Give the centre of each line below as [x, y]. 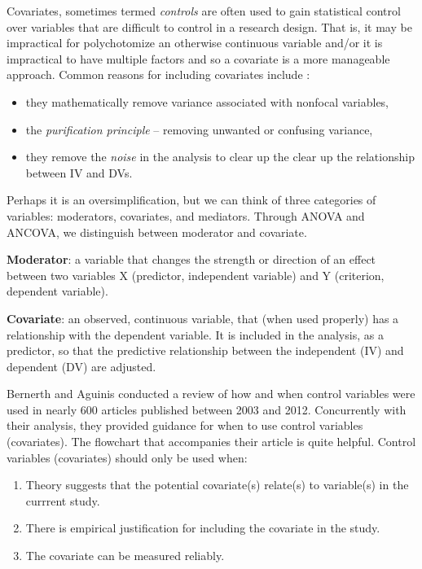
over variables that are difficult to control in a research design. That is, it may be [209, 26]
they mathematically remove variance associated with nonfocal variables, [207, 101]
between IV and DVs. [79, 172]
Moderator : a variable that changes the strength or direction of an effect [191, 259]
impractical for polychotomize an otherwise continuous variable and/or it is [195, 43]
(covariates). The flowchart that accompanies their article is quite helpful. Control [211, 442]
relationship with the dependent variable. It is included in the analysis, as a [195, 334]
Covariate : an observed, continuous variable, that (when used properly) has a [203, 318]
